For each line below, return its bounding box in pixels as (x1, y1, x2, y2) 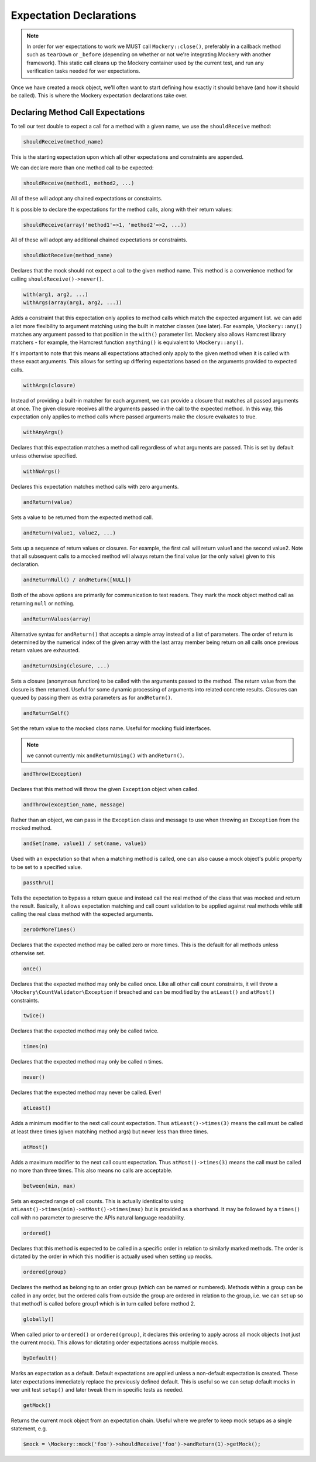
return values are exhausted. (11, 647, 80, 654)
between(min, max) (23, 1182, 76, 1190)
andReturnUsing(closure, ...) (23, 663, 110, 669)
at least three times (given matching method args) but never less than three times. (11, 1128, 209, 1135)
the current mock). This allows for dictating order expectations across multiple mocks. (11, 1339, 219, 1346)
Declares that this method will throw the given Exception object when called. (11, 785, 199, 792)
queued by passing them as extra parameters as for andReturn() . (11, 694, 173, 701)
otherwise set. (11, 949, 46, 956)
